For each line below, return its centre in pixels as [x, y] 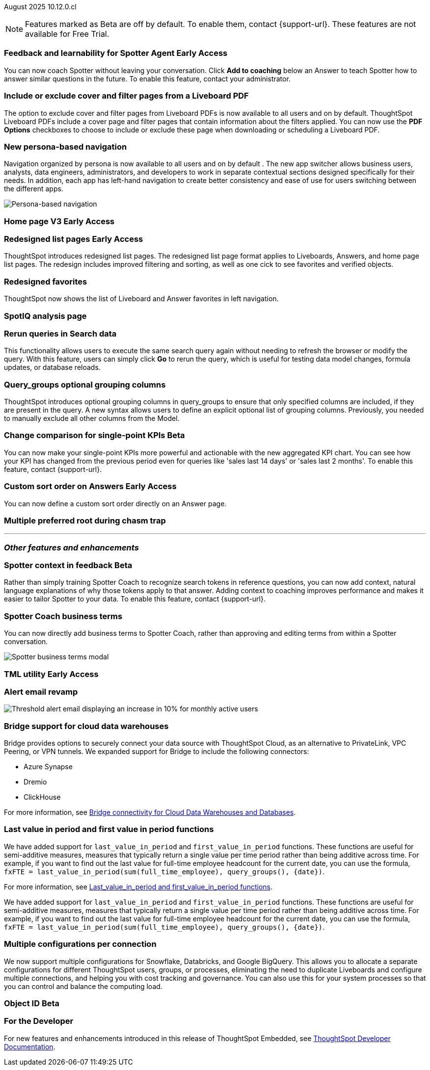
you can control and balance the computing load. [83, 986]
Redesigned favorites [46, 281]
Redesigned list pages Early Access [74, 239]
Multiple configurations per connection [80, 944]
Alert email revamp [41, 692]
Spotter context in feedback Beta [68, 565]
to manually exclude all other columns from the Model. [92, 418]
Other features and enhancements [71, 547]
